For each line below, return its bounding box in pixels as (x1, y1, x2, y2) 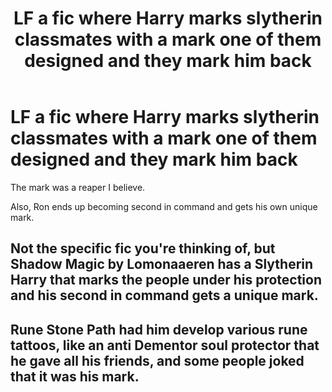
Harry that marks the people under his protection (10, 272, 323, 289)
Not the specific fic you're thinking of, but (10, 240, 276, 257)
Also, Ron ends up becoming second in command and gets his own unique (10, 200, 318, 212)
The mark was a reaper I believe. (10, 181, 146, 193)
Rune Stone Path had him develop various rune (10, 321, 308, 338)
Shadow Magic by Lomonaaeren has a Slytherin (10, 256, 314, 273)
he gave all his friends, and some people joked (10, 352, 305, 369)
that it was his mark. (10, 368, 140, 385)
